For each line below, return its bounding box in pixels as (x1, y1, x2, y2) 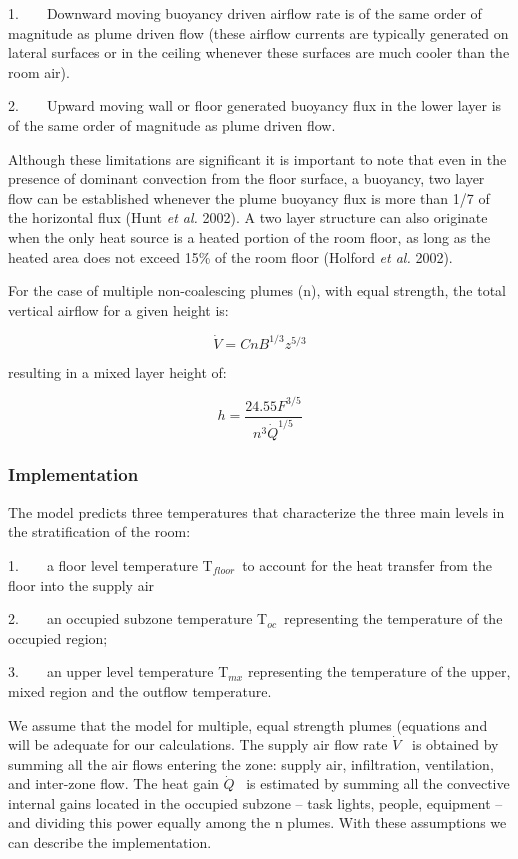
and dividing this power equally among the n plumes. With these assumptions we (8, 812, 507, 833)
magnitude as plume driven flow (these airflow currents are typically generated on (8, 22, 509, 43)
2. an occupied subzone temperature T (8, 608, 268, 629)
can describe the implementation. (8, 832, 212, 853)
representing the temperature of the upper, (247, 661, 511, 682)
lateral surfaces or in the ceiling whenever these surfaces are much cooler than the (8, 42, 510, 63)
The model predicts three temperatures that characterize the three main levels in (8, 501, 505, 522)
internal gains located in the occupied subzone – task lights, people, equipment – (8, 792, 503, 813)
